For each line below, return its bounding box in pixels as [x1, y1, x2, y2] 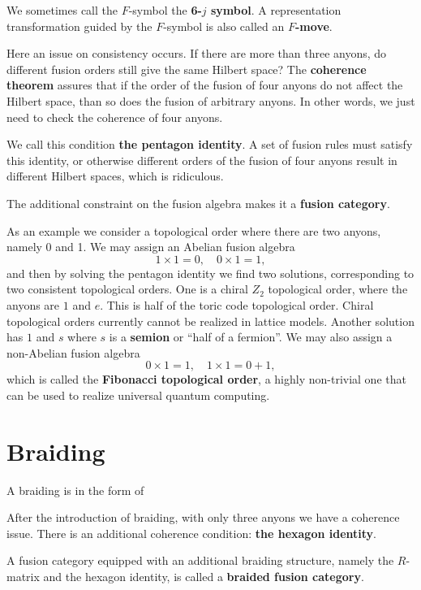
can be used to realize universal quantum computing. [6, 386, 270, 403]
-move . [295, 17, 333, 34]
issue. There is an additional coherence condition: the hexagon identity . [6, 524, 376, 541]
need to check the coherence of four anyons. [6, 108, 223, 125]
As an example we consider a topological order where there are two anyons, [6, 222, 381, 239]
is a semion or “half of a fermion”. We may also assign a [109, 328, 393, 345]
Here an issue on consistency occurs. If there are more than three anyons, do [6, 45, 387, 62]
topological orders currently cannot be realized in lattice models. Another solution [6, 312, 415, 329]
